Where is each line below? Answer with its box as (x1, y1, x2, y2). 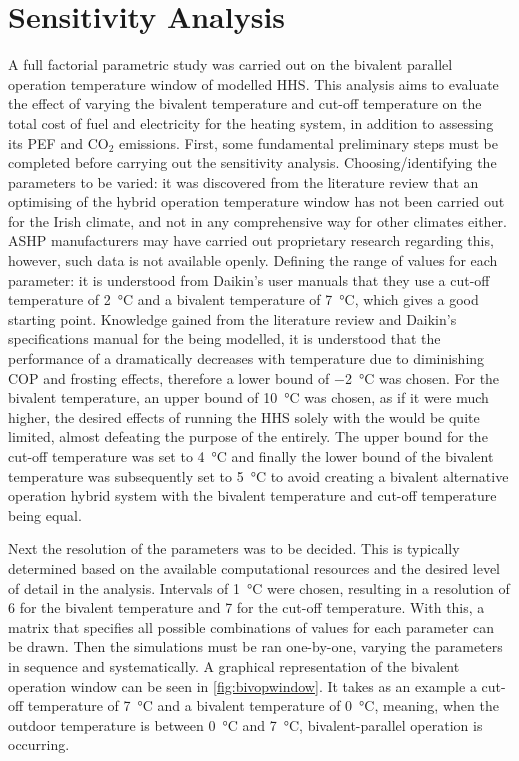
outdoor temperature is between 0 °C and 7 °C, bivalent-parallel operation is (8, 714, 483, 735)
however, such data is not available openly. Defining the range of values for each (8, 250, 498, 271)
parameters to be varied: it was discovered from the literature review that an (8, 171, 479, 192)
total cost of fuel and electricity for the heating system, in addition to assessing (8, 112, 494, 133)
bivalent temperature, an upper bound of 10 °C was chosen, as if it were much (8, 387, 489, 408)
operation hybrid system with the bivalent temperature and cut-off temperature (8, 485, 497, 506)
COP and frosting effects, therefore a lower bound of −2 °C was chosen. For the (8, 367, 500, 388)
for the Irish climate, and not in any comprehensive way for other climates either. (8, 210, 507, 231)
